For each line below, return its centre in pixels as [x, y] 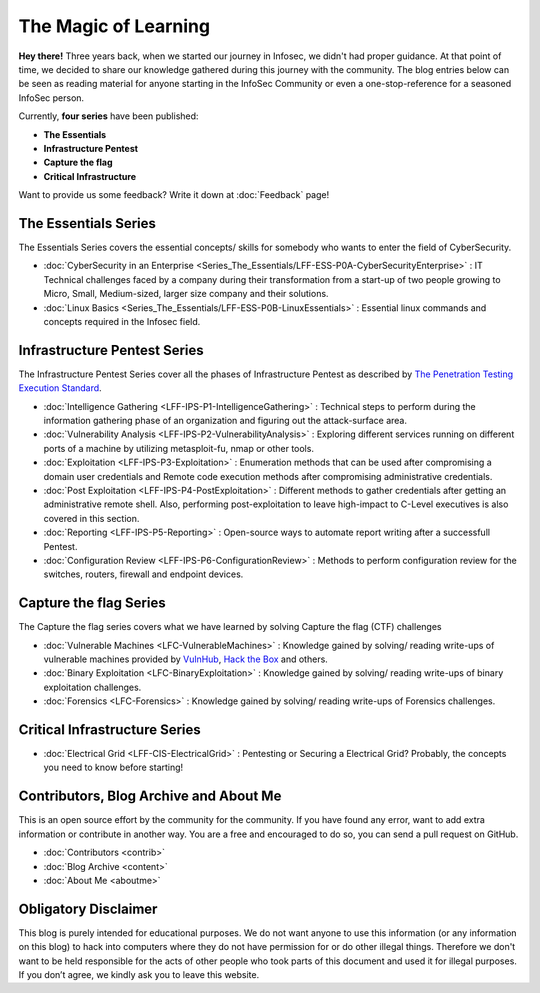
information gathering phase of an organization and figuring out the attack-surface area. [225, 420]
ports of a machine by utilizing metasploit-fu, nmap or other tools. [179, 448]
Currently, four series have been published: [108, 116]
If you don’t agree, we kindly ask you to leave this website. [139, 974]
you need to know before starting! [113, 767]
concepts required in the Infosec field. [122, 321]
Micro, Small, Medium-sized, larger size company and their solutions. [186, 294]
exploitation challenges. [92, 687]
